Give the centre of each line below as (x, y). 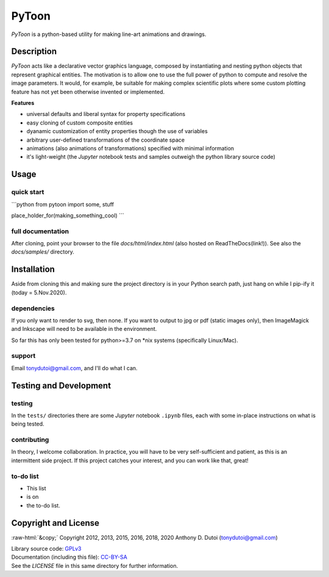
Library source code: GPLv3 (46, 549)
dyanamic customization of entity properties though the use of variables (117, 131)
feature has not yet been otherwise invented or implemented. (88, 92)
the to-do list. (43, 505)
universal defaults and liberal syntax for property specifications (106, 114)
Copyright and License (55, 523)
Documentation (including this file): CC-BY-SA (69, 557)
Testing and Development (61, 386)
